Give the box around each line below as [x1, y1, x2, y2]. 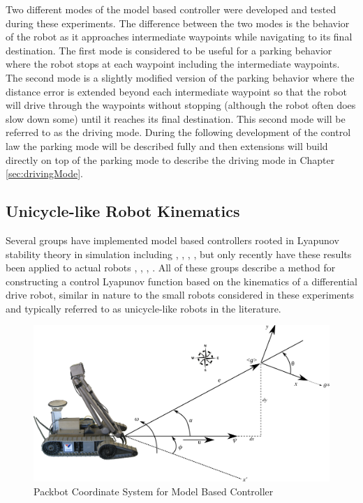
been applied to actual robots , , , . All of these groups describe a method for [6, 260, 336, 275]
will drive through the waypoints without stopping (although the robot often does [6, 98, 356, 112]
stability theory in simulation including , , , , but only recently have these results [6, 246, 352, 261]
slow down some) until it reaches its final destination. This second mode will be [6, 111, 346, 126]
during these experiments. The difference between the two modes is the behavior [6, 15, 350, 30]
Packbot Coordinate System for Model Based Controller [34, 484, 274, 499]
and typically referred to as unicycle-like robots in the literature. [6, 301, 281, 315]
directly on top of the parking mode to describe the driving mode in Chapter [6, 152, 335, 167]
